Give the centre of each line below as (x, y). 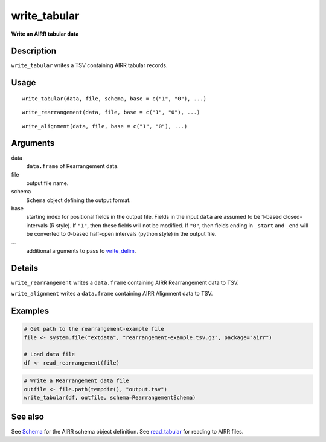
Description (34, 51)
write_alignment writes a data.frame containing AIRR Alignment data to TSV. (112, 294)
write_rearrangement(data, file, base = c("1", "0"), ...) (111, 112)
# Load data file (50, 354)
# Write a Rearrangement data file (76, 381)
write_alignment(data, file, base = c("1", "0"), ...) (105, 126)
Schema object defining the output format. (78, 200)
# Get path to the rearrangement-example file (94, 329)
